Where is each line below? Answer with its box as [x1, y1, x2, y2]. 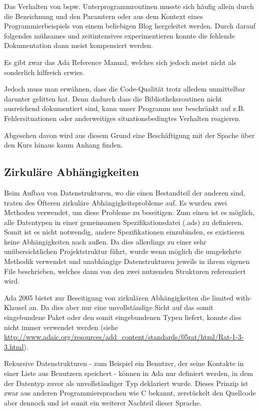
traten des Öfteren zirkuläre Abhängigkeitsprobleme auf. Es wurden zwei [4, 197, 227, 207]
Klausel [4, 302, 27, 312]
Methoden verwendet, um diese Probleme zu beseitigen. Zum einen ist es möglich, [4, 207, 255, 217]
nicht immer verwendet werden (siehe [4, 321, 118, 332]
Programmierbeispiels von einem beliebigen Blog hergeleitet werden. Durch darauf [4, 20, 256, 31]
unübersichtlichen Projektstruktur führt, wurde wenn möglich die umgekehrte [4, 246, 241, 256]
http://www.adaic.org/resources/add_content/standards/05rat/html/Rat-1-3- [4, 331, 244, 342]
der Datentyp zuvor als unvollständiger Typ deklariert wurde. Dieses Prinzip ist [4, 377, 248, 388]
